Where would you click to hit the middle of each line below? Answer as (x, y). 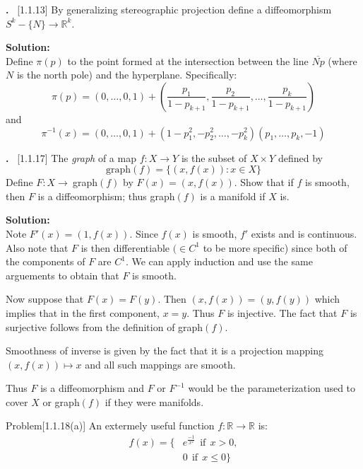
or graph (61, 401)
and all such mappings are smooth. (160, 364)
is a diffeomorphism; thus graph (106, 196)
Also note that (37, 247)
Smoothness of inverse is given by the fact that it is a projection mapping (165, 351)
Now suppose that (45, 299)
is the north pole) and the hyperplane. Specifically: (127, 75)
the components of (46, 261)
